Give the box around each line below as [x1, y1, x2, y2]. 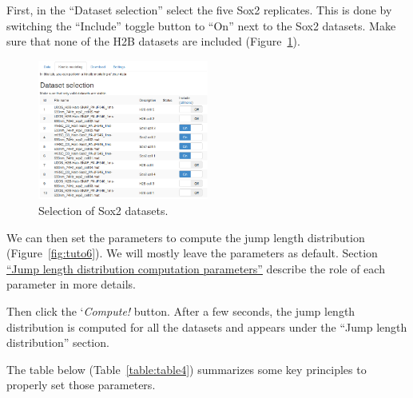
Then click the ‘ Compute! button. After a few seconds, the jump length [6, 302, 355, 319]
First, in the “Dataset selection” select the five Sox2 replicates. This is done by [6, 2, 392, 18]
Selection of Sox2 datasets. [38, 201, 169, 218]
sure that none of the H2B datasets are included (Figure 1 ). [6, 33, 300, 50]
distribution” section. [6, 334, 109, 351]
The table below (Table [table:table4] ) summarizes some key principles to [6, 360, 367, 377]
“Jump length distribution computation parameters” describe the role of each [6, 260, 385, 277]
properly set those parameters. [6, 376, 156, 393]
